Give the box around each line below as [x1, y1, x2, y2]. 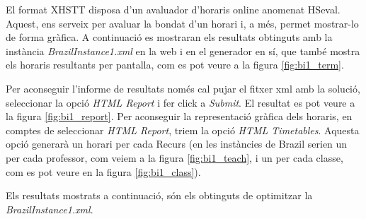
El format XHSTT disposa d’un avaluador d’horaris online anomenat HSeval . [6, 2, 341, 16]
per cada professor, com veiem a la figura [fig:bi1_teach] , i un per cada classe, [6, 150, 343, 165]
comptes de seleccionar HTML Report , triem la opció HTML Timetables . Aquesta [6, 122, 360, 137]
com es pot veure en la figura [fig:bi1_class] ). [6, 164, 201, 179]
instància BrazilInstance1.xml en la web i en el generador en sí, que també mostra [6, 43, 360, 58]
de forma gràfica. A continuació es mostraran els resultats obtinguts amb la [6, 30, 333, 45]
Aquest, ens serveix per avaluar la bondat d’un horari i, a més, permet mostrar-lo [6, 16, 359, 30]
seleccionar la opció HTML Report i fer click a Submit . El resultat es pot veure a [6, 95, 355, 109]
